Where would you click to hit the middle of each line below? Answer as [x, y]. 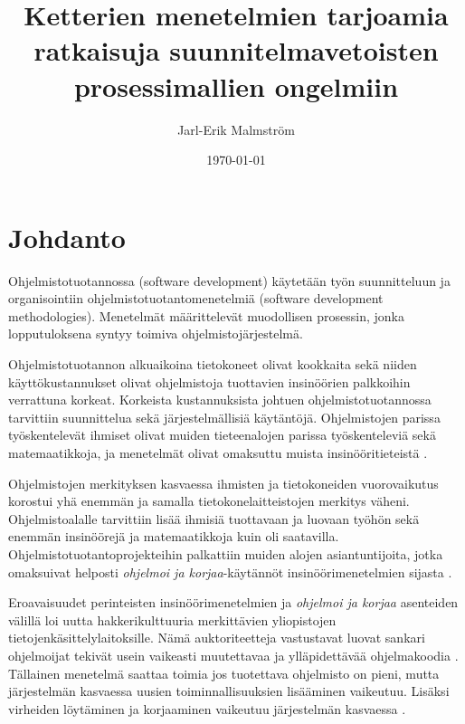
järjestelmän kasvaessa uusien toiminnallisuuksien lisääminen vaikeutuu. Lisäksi [229, 691]
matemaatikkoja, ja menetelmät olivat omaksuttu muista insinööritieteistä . [218, 452]
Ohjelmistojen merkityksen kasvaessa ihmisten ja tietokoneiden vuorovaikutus [223, 483]
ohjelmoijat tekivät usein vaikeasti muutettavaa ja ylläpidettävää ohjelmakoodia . [233, 655]
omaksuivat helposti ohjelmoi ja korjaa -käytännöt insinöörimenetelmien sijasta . [230, 572]
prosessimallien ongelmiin [236, 86]
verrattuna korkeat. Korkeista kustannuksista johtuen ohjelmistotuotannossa [220, 400]
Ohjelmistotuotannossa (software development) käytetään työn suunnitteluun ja [229, 280]
